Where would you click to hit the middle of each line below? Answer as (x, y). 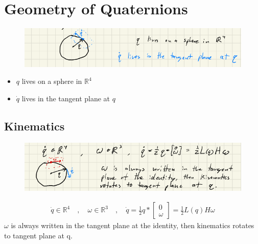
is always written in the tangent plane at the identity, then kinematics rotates (133, 225)
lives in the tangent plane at (66, 98)
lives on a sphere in (52, 81)
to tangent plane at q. (38, 235)
